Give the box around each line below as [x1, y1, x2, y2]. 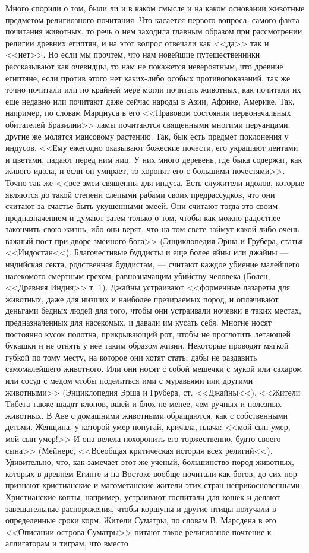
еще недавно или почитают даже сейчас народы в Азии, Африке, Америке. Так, [5, 94, 295, 107]
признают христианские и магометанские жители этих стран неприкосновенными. [5, 479, 302, 491]
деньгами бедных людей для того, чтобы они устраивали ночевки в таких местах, [5, 304, 301, 317]
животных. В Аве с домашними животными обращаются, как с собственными [5, 409, 288, 421]
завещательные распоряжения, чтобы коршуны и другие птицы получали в [5, 502, 276, 514]
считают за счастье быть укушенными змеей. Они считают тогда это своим [5, 200, 278, 212]
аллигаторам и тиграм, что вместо [5, 537, 128, 549]
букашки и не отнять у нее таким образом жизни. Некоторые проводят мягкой [5, 339, 289, 352]
